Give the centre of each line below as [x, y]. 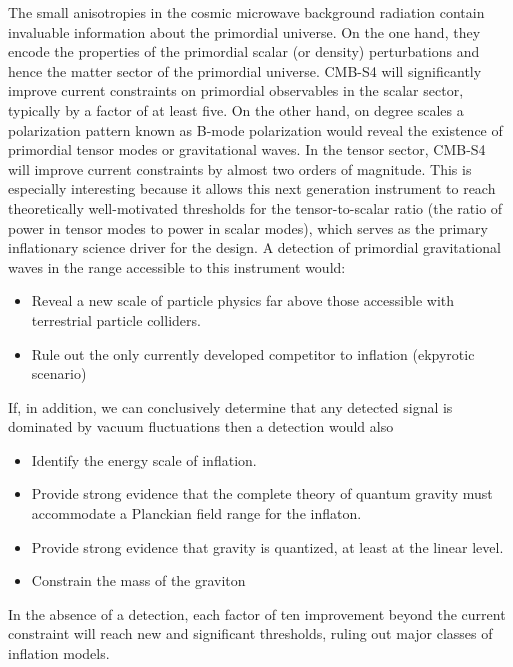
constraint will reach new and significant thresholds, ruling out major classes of [250, 633]
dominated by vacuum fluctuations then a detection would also [201, 426]
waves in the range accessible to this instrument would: [177, 266]
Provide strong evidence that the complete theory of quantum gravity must [262, 493]
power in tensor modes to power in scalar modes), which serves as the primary [248, 227]
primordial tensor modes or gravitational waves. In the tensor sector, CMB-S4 [247, 149]
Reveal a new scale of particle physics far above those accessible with [243, 300]
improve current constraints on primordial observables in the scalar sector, [236, 90]
